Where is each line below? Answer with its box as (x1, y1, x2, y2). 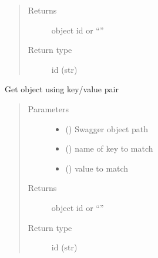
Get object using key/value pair (5, 83, 119, 95)
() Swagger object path (65, 122, 149, 135)
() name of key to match (65, 142, 153, 155)
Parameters (28, 102, 69, 115)
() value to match (65, 162, 129, 174)
